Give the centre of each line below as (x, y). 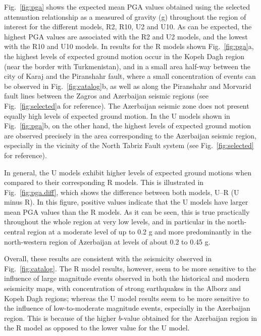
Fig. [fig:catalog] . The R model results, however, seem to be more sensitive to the (130, 268)
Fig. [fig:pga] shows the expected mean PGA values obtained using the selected (127, 7)
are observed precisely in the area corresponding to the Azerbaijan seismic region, (130, 135)
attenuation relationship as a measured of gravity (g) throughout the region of (125, 16)
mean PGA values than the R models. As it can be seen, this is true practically (127, 211)
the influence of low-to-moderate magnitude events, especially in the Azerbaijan (127, 308)
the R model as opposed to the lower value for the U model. (97, 328)
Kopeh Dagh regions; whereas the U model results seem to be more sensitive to (127, 298)
